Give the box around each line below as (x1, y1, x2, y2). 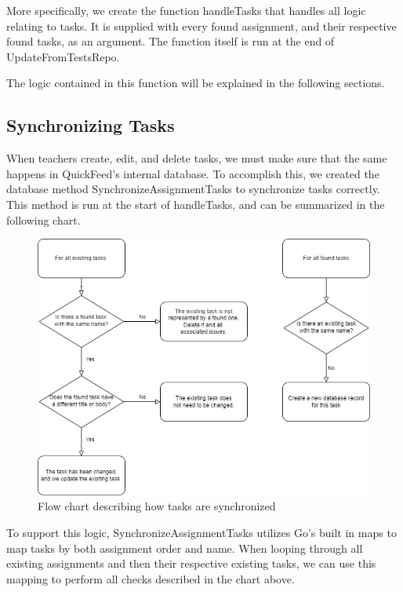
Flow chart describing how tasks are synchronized (38, 498, 276, 514)
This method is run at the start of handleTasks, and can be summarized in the (6, 196, 385, 212)
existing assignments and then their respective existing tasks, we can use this (6, 555, 376, 572)
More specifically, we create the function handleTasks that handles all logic (6, 2, 366, 18)
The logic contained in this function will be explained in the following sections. (6, 75, 385, 91)
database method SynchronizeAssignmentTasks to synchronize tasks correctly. (6, 181, 380, 197)
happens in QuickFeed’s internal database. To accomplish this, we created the (6, 165, 379, 181)
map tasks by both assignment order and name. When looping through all (6, 539, 363, 556)
